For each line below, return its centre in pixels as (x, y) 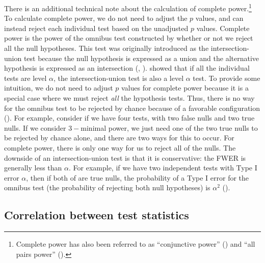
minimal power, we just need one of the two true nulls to (169, 127)
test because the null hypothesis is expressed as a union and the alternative (141, 58)
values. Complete (223, 28)
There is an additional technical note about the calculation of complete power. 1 (128, 7)
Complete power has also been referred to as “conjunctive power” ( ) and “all (136, 244)
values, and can (219, 18)
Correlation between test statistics (97, 215)
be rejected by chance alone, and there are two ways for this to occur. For (119, 138)
